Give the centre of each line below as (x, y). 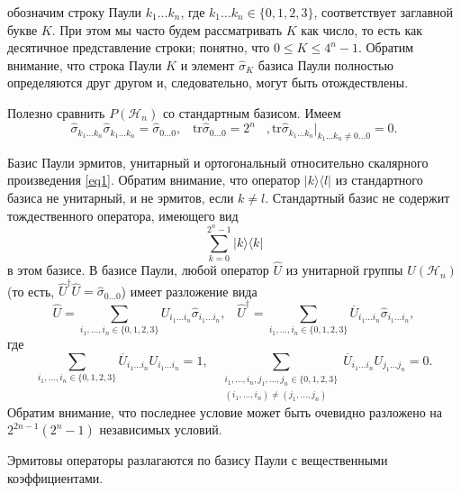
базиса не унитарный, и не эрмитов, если (121, 198)
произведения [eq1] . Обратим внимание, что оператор (154, 180)
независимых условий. (161, 429)
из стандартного (379, 180)
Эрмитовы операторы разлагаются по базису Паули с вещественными (198, 460)
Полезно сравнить (56, 112)
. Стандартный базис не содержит (357, 198)
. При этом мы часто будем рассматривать (167, 29)
